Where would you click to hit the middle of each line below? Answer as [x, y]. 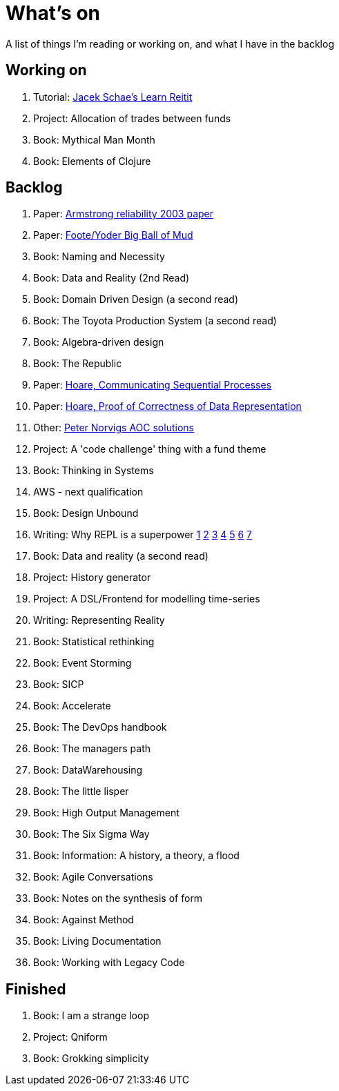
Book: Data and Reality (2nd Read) [112, 278]
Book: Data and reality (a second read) [121, 556]
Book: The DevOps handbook [100, 727]
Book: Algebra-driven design [99, 342]
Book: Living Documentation [97, 941]
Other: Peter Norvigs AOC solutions [114, 428]
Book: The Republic [78, 364]
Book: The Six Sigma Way [91, 834]
